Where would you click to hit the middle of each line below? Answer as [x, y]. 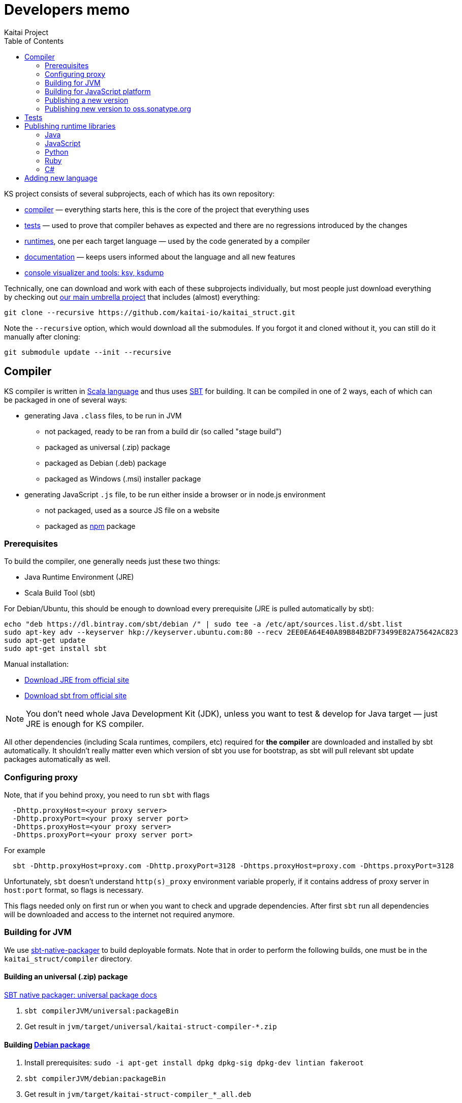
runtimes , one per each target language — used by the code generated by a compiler [167, 241]
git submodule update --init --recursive [88, 352]
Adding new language [61, 178]
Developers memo [67, 10]
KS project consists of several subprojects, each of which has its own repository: [140, 193]
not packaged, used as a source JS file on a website [132, 510]
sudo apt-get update [45, 641]
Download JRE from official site [77, 680]
